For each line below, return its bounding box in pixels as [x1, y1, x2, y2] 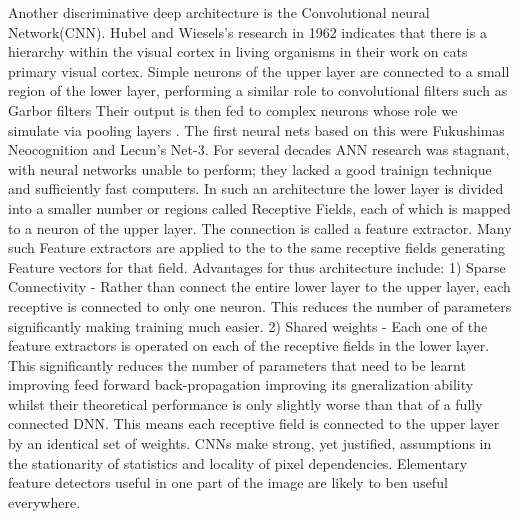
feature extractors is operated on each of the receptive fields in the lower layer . [8, 335, 490, 356]
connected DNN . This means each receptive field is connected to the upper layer [8, 413, 500, 434]
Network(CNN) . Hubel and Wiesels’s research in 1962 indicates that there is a [8, 21, 487, 42]
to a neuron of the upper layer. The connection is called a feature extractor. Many [8, 217, 512, 238]
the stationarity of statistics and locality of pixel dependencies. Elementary [8, 452, 468, 473]
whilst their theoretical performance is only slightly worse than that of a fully [8, 393, 483, 414]
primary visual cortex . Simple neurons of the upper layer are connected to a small [8, 60, 510, 81]
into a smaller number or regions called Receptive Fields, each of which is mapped [8, 197, 511, 218]
